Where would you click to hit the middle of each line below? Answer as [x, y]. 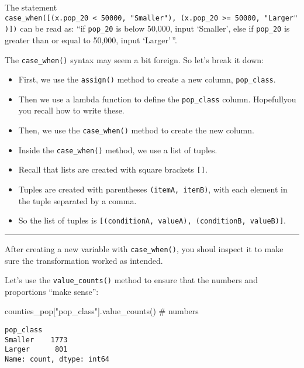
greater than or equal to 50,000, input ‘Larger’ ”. [91, 39]
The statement [31, 7]
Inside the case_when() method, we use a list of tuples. [118, 149]
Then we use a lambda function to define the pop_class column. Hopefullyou [157, 99]
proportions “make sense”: [52, 291]
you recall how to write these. [71, 110]
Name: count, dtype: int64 [57, 359]
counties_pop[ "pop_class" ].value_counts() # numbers [102, 311]
